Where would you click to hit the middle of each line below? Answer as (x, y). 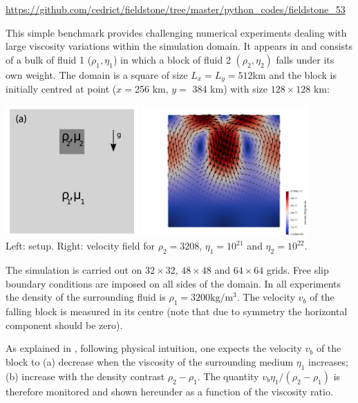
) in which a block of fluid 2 (172, 59)
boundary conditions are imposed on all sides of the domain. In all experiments (173, 283)
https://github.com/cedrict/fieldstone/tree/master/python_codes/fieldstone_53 (176, 9)
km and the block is (294, 74)
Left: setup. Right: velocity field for (80, 246)
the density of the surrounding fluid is (86, 297)
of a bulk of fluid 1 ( (49, 59)
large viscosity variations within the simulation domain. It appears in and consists (179, 46)
